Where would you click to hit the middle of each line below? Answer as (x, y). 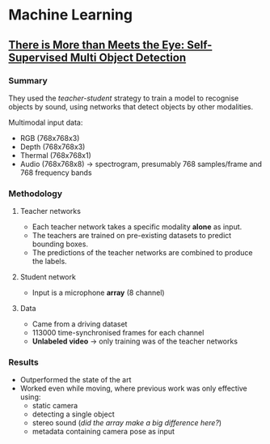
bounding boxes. (60, 244)
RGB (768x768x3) (50, 138)
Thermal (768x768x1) (55, 155)
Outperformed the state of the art (76, 380)
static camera (55, 406)
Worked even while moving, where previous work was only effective (134, 388)
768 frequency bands (56, 173)
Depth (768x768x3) (53, 147)
